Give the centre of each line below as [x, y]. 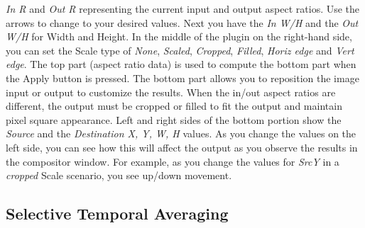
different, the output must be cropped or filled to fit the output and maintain [174, 106]
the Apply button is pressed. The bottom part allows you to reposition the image [182, 78]
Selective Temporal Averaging [117, 213]
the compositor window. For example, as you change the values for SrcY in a [173, 161]
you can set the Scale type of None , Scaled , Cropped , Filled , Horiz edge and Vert [180, 50]
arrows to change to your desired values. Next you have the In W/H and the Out [182, 22]
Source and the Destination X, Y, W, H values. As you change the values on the [181, 133]
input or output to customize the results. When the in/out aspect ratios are [171, 92]
